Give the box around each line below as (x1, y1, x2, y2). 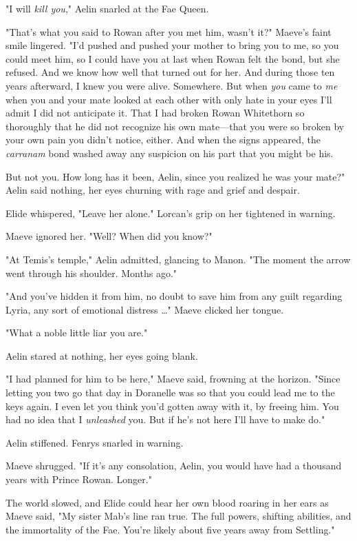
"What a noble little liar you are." (6, 325, 148, 340)
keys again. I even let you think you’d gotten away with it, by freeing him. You (6, 398, 339, 413)
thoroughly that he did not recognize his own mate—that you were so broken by (6, 119, 345, 133)
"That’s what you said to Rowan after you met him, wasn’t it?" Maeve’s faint (6, 24, 332, 39)
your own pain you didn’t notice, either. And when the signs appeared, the (6, 132, 321, 147)
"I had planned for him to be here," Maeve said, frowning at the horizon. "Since (6, 371, 340, 386)
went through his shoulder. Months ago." (6, 265, 177, 280)
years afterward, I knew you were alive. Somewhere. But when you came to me (6, 78, 338, 92)
